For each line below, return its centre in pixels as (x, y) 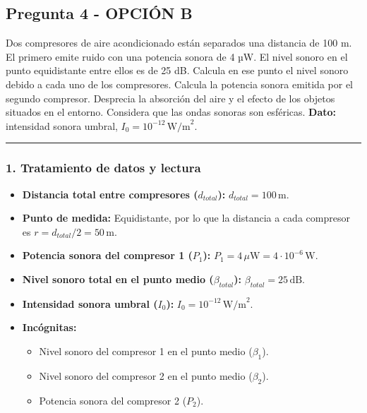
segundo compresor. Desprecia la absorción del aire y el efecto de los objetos (170, 98)
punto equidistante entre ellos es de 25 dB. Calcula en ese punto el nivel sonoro (177, 70)
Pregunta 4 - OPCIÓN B (99, 13)
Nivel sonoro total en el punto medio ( (118, 279)
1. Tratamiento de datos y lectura (103, 168)
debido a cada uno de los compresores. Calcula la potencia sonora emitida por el (179, 84)
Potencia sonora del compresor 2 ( (113, 400)
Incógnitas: (49, 327)
